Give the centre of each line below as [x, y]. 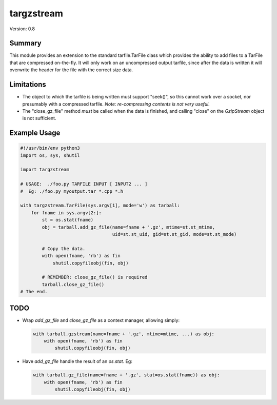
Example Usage [35, 133]
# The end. [34, 292]
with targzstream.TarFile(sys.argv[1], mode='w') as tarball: [100, 206]
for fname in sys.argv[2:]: [66, 212]
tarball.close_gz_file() [73, 284]
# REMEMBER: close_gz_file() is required [95, 277]
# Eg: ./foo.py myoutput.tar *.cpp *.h [72, 191]
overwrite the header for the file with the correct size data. [71, 70]
